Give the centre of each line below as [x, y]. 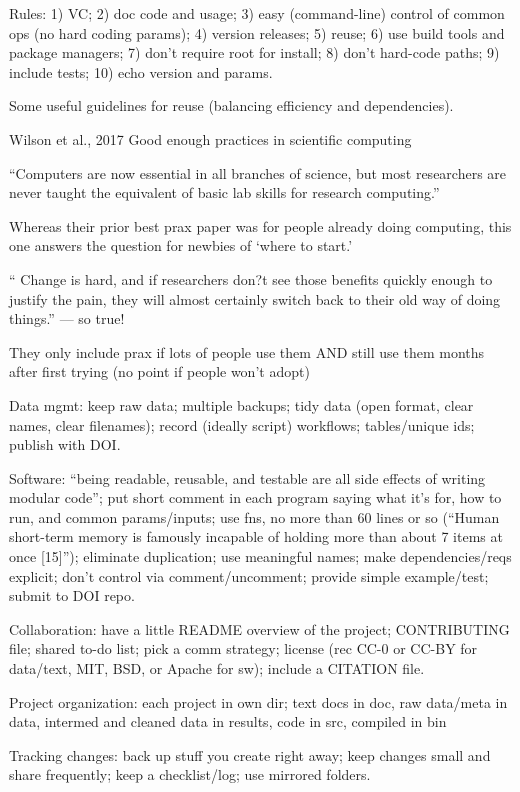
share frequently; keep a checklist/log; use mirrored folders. [190, 774]
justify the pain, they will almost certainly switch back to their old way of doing [255, 298]
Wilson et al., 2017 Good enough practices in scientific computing [210, 138]
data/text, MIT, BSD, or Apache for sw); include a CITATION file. [217, 668]
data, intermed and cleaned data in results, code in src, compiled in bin [228, 721]
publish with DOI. [65, 444]
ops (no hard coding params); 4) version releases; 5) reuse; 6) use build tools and [257, 32]
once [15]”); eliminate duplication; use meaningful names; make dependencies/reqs [260, 556]
